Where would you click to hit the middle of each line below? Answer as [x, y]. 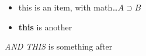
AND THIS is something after [59, 46]
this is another [45, 27]
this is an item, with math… [68, 7]
